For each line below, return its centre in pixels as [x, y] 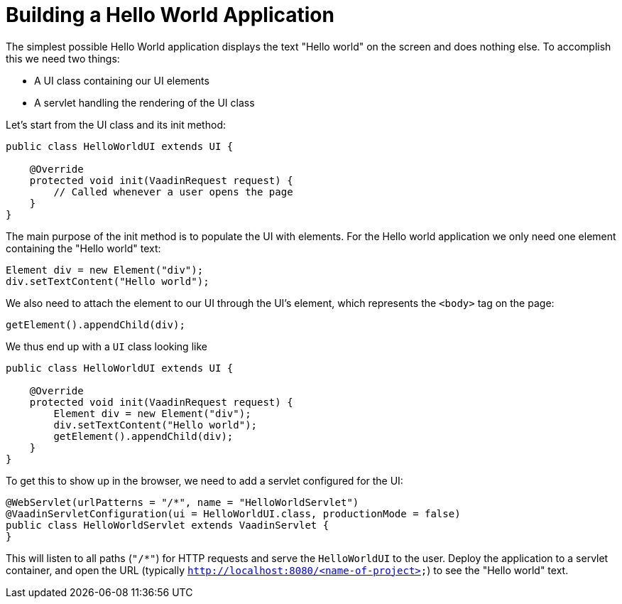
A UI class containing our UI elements [122, 80]
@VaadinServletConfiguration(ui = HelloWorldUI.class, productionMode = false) [233, 513]
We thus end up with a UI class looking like [107, 346]
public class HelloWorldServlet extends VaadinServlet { [168, 525]
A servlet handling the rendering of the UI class [144, 102]
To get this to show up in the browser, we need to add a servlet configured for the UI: [204, 480]
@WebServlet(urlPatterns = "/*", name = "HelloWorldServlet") [182, 502]
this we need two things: [63, 58]
